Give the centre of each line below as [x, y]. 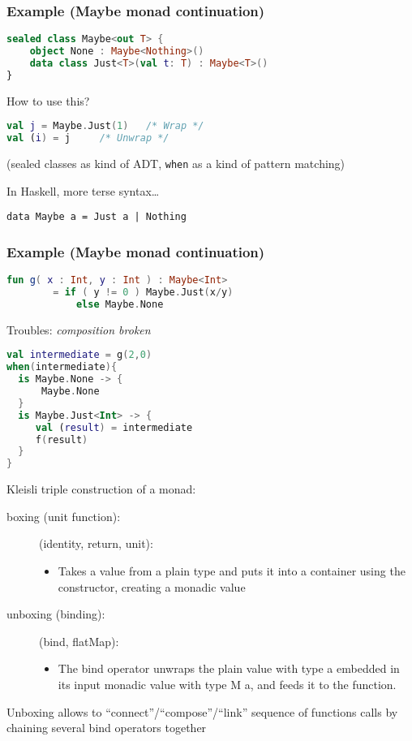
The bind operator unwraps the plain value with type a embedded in [229, 668]
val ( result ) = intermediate [114, 427]
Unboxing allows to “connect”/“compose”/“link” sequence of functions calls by [202, 711]
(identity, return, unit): [96, 543]
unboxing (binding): [56, 614]
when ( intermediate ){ [62, 367]
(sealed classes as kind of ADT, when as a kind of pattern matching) [176, 164]
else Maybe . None [120, 304]
